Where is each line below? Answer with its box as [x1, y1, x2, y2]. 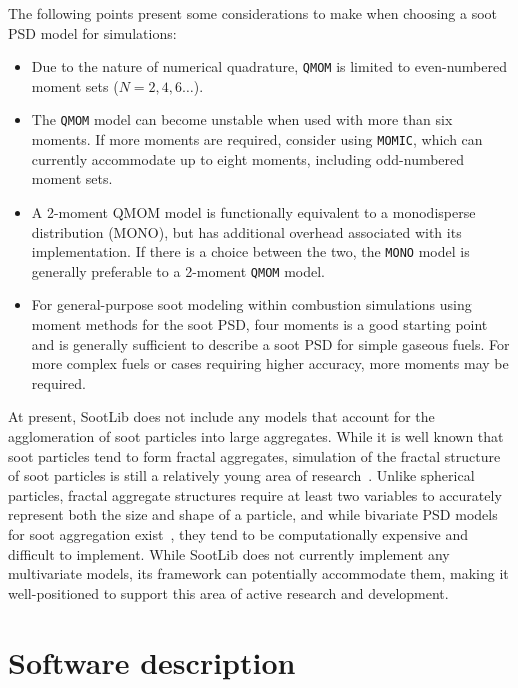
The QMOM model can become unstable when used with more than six [31, 109, 453, 130]
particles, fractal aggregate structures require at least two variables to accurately [8, 484, 502, 505]
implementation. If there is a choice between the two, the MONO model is [31, 241, 470, 262]
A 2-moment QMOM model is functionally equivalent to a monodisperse [31, 201, 476, 222]
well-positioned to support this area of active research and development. [8, 582, 449, 603]
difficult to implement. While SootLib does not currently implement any [8, 543, 450, 564]
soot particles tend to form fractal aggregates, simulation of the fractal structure [8, 445, 501, 466]
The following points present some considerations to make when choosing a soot [8, 3, 498, 23]
